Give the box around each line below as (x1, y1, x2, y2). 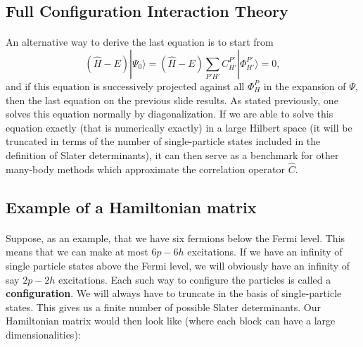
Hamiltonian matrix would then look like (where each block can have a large (6, 313, 336, 328)
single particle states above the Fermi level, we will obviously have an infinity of (6, 258, 350, 272)
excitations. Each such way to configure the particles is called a (58, 272, 331, 286)
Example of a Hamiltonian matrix (6, 196, 257, 217)
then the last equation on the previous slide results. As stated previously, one (6, 92, 338, 107)
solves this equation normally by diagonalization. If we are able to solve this (6, 106, 333, 121)
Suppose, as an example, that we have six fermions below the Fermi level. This (6, 230, 345, 245)
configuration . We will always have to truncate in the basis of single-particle (6, 286, 342, 301)
